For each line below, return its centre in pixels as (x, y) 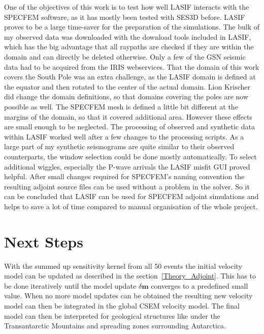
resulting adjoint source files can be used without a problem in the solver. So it (127, 186)
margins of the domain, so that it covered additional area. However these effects (128, 116)
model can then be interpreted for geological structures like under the (112, 315)
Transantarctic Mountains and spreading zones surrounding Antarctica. (115, 326)
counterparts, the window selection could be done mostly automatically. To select (130, 156)
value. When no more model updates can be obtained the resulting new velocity (128, 296)
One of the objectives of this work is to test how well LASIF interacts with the (127, 7)
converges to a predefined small (200, 285)
